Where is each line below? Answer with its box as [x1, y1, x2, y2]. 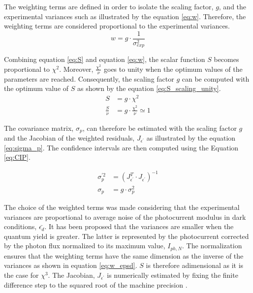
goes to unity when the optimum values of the [104, 63, 243, 74]
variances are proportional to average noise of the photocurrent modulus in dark [4, 211, 246, 222]
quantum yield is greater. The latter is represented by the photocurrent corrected [4, 231, 249, 241]
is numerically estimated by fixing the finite [107, 270, 238, 280]
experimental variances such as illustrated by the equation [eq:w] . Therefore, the [4, 11, 246, 21]
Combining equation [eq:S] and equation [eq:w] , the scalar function [4, 54, 205, 64]
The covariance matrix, [4, 122, 74, 133]
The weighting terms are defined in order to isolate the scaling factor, [4, 1, 214, 11]
